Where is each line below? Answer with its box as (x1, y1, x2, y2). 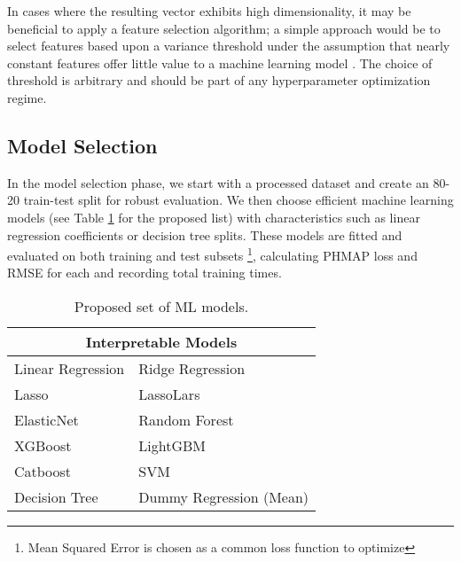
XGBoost (14, 434, 72, 456)
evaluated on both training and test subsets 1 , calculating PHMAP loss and (7, 244, 418, 264)
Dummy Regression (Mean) (138, 486, 309, 507)
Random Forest (138, 409, 234, 430)
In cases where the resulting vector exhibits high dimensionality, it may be (7, 2, 411, 20)
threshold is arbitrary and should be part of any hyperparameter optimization (7, 71, 431, 90)
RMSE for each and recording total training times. (7, 263, 282, 282)
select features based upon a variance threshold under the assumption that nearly (7, 36, 450, 55)
